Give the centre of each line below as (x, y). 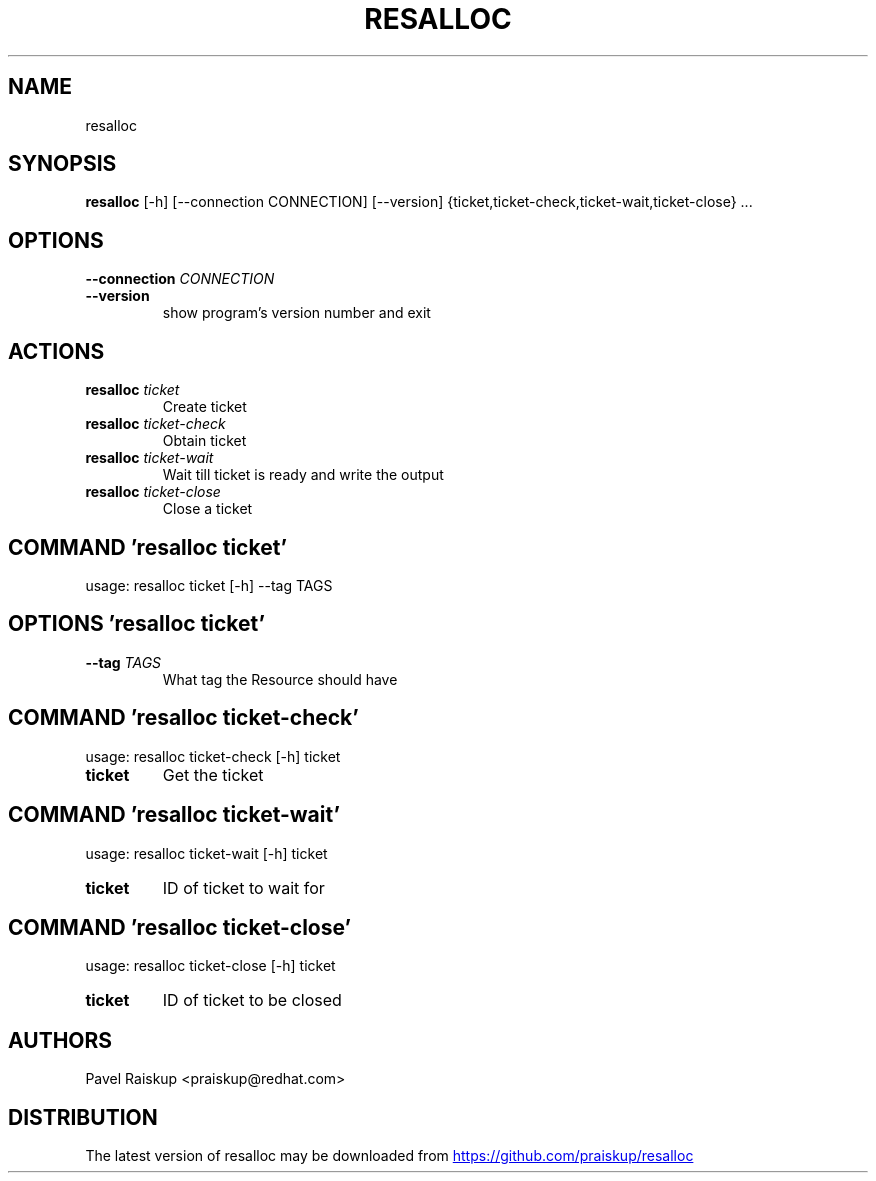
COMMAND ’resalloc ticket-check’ (183, 718)
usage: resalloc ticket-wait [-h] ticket (206, 853)
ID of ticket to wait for (243, 887)
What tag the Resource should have (280, 679)
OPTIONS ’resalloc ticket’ (137, 624)
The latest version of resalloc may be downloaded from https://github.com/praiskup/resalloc (389, 1156)
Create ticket (204, 407)
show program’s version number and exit (296, 313)
